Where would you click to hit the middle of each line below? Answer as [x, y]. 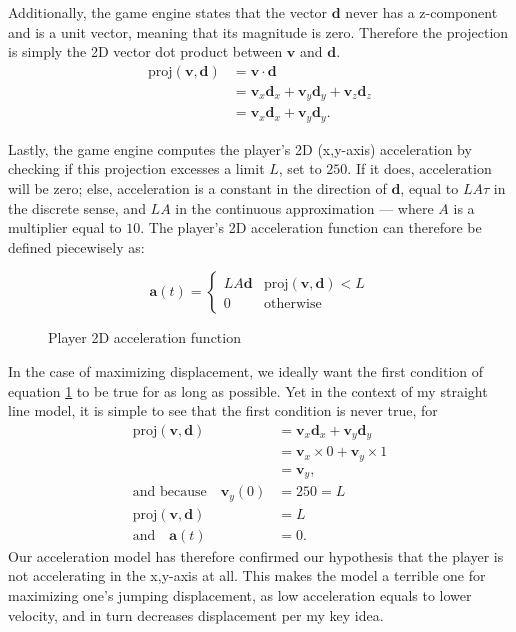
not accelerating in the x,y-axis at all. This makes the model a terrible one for [247, 575]
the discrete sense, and [77, 207]
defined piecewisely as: [76, 246]
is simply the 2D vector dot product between [145, 51]
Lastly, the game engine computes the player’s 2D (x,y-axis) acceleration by [240, 148]
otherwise [292, 304]
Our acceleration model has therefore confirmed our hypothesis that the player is [256, 555]
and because [169, 492]
